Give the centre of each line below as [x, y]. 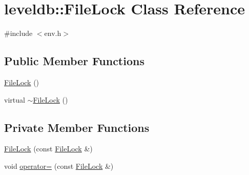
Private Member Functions [77, 127]
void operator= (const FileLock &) [59, 166]
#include [18, 33]
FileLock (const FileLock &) [48, 149]
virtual [15, 99]
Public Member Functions [74, 61]
